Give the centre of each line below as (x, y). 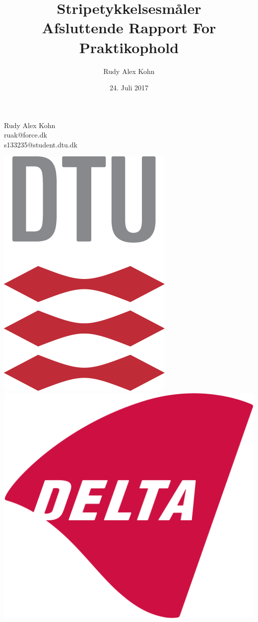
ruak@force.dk (26, 135)
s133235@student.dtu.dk (41, 144)
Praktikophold (129, 47)
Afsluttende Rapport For (129, 28)
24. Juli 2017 (129, 88)
